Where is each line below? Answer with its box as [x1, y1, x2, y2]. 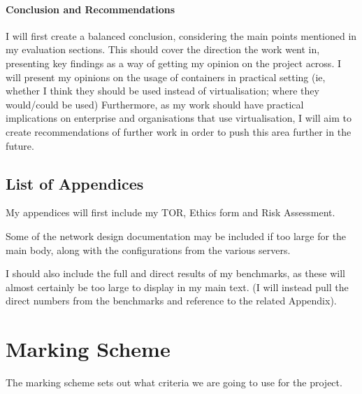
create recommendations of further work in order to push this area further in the [6, 124, 352, 139]
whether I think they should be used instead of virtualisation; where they [6, 83, 319, 98]
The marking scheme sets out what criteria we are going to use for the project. [6, 375, 342, 390]
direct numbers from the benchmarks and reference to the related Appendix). [6, 293, 337, 308]
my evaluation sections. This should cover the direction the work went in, [6, 42, 320, 57]
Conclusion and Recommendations [6, 1, 175, 16]
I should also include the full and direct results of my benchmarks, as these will [6, 266, 345, 281]
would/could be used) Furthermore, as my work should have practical [6, 97, 304, 111]
